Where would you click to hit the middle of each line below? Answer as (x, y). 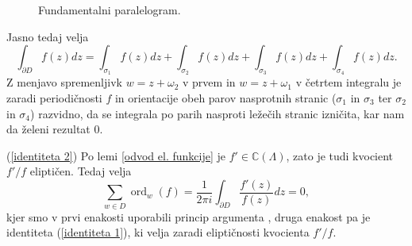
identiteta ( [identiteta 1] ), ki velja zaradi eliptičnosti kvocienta (158, 232)
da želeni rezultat (48, 129)
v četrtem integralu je (348, 82)
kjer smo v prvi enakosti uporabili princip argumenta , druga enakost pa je (189, 216)
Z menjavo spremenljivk (64, 82)
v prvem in (209, 82)
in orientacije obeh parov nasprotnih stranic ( (225, 97)
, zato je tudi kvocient (340, 155)
